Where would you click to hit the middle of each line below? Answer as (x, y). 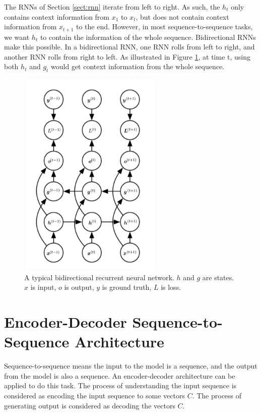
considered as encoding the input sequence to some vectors (94, 396)
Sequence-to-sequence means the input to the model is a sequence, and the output (131, 366)
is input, (43, 287)
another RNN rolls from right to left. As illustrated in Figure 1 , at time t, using (127, 56)
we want (17, 37)
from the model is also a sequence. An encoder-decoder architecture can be (120, 375)
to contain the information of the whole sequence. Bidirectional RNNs (148, 37)
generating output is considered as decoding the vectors (90, 405)
